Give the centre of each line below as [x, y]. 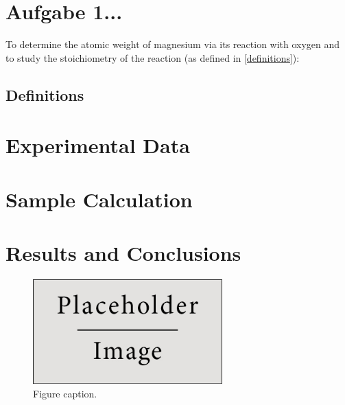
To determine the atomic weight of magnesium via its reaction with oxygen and [173, 44]
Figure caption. [65, 393]
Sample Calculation [99, 199]
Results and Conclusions [123, 253]
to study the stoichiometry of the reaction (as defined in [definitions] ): [153, 57]
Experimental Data [98, 145]
